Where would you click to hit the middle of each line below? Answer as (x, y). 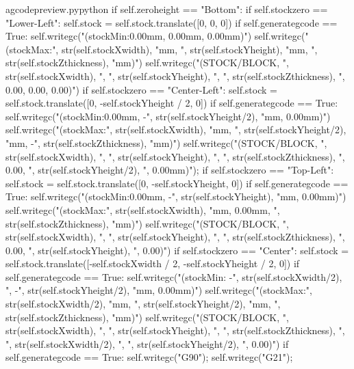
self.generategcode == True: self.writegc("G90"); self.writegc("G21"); (149, 357)
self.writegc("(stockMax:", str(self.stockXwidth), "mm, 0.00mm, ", (143, 209)
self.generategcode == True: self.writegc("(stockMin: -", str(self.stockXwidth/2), (174, 276)
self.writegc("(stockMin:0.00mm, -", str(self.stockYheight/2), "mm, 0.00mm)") (168, 116)
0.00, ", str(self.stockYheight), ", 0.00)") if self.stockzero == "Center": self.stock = (177, 250)
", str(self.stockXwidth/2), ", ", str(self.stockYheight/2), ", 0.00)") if (147, 343)
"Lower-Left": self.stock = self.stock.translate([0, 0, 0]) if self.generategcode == (172, 22)
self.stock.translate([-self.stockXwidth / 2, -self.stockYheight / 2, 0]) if (153, 263)
